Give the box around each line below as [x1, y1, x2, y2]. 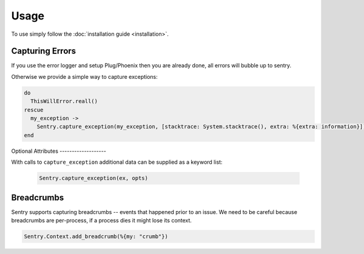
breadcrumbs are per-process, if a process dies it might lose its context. [11, 217, 192, 224]
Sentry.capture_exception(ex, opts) [39, 175, 149, 182]
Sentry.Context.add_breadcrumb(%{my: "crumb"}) [24, 233, 168, 240]
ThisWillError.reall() [30, 98, 98, 105]
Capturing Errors [11, 46, 76, 56]
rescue [24, 106, 44, 113]
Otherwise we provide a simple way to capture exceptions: [11, 73, 158, 80]
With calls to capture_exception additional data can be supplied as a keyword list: [11, 158, 223, 166]
